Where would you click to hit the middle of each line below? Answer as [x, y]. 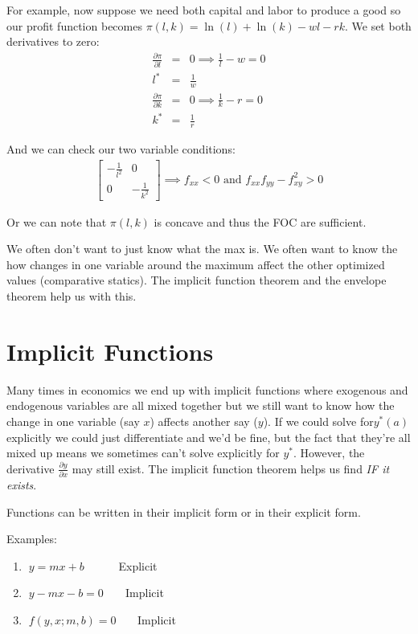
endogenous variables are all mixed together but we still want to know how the [201, 405]
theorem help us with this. [72, 296]
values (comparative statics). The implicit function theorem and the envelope [197, 280]
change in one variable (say [73, 421]
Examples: [32, 539]
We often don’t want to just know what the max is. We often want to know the [202, 249]
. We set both [378, 25]
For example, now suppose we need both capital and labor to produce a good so [204, 10]
